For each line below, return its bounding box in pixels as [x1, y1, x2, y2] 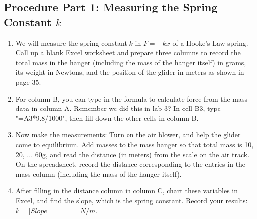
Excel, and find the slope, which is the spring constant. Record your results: [15, 195, 248, 205]
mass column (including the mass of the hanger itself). [15, 168, 182, 179]
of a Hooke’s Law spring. [172, 37, 248, 48]
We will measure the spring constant [15, 37, 127, 48]
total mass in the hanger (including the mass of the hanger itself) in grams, [15, 57, 246, 67]
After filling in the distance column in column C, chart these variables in [15, 185, 238, 196]
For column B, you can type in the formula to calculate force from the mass [15, 93, 248, 104]
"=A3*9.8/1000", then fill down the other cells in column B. [15, 112, 199, 123]
